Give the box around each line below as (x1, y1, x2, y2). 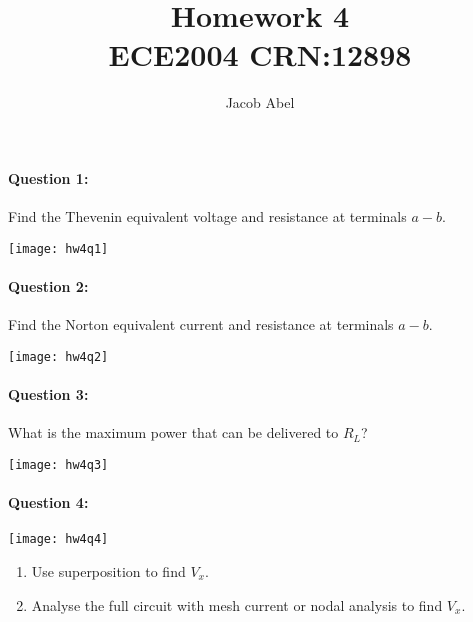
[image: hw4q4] (8, 532, 109, 547)
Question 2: (8, 275, 89, 296)
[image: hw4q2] (8, 349, 109, 364)
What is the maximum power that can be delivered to (8, 422, 339, 443)
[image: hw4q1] (8, 241, 109, 256)
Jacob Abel (225, 92, 295, 113)
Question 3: (8, 384, 89, 404)
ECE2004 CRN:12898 (108, 34, 412, 75)
